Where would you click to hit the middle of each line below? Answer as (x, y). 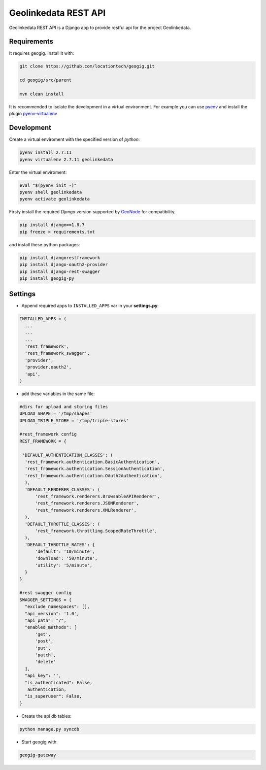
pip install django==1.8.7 (52, 225)
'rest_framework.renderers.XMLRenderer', (86, 510)
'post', (44, 641)
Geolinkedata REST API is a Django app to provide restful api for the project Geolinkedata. (100, 28)
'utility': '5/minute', (64, 565)
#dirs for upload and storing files (64, 407)
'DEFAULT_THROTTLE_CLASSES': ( (63, 524)
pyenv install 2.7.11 (46, 152)
